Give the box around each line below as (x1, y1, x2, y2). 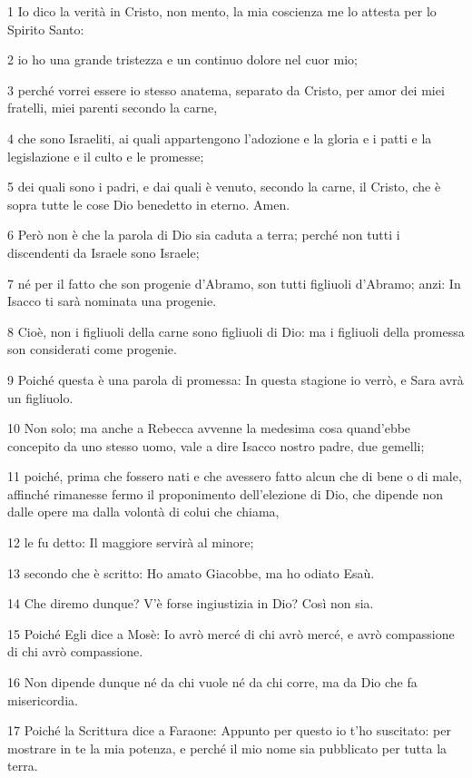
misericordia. (7, 690, 78, 709)
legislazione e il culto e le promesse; (7, 146, 204, 165)
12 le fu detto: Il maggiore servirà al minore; (7, 533, 254, 552)
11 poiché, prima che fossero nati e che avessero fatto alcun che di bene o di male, (7, 467, 462, 486)
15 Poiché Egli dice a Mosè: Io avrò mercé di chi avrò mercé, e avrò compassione (7, 624, 455, 643)
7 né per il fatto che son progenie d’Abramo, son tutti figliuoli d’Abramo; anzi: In (7, 273, 461, 292)
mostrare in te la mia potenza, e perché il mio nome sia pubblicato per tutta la (7, 738, 447, 757)
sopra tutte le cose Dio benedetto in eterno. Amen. (7, 194, 290, 213)
